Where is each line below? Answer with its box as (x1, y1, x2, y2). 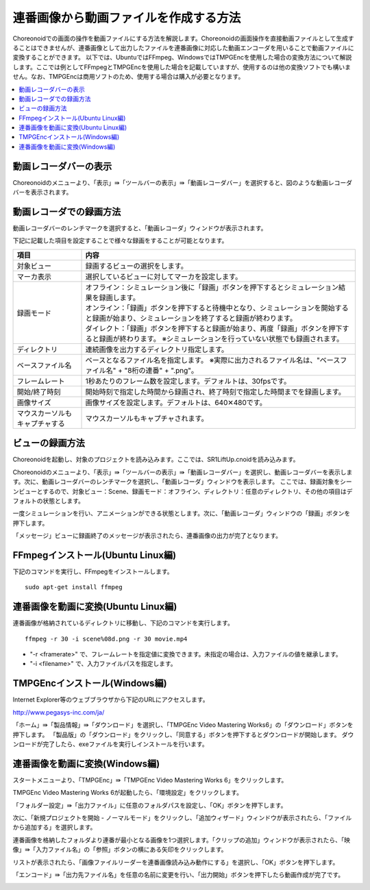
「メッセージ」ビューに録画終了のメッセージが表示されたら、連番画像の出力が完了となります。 (12, 532, 282, 540)
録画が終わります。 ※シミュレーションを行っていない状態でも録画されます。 (99, 334, 344, 343)
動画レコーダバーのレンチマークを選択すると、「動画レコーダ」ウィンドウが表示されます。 (12, 224, 267, 232)
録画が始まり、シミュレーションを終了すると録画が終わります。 (92, 313, 297, 323)
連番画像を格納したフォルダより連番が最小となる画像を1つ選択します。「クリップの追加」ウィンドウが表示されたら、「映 (12, 836, 351, 844)
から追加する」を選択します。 (12, 823, 97, 832)
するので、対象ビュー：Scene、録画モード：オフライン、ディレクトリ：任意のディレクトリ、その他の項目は (42, 487, 347, 495)
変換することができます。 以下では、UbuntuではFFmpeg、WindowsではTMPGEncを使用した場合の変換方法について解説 (12, 53, 352, 62)
